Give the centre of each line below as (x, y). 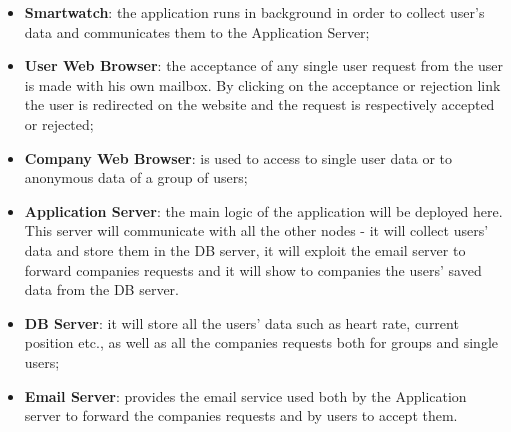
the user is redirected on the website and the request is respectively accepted (259, 104)
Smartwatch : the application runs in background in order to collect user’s (254, 12)
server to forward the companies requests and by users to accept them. (241, 415)
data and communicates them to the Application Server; (197, 31)
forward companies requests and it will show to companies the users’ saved (253, 269)
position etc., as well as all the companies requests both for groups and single (261, 342)
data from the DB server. (101, 289)
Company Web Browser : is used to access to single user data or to (238, 157)
